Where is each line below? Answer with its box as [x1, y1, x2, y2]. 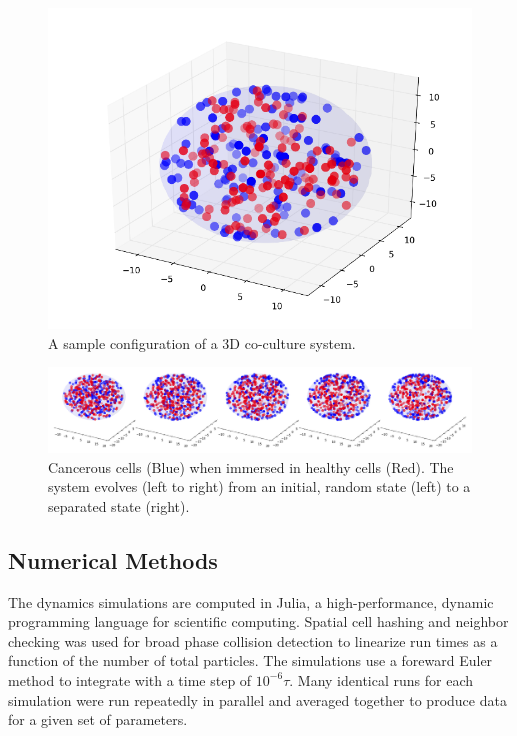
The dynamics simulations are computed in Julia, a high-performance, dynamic [8, 591, 494, 612]
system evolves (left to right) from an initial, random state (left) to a [48, 476, 471, 497]
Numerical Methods [8, 544, 218, 575]
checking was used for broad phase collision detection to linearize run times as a [8, 630, 498, 651]
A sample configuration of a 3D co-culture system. [48, 332, 356, 353]
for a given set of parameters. [8, 709, 188, 730]
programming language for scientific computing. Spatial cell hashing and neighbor [8, 611, 509, 632]
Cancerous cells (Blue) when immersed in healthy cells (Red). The [48, 456, 454, 477]
